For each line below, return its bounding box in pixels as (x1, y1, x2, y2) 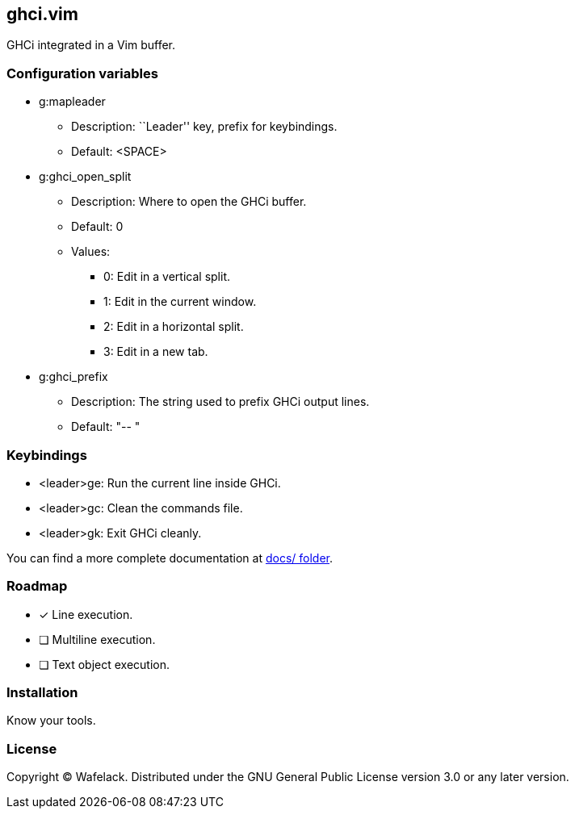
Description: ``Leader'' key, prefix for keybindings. (71, 119, 338, 134)
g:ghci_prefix (39, 370, 108, 384)
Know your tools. (6, 713, 96, 728)
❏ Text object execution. (39, 657, 170, 671)
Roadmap (6, 578, 68, 595)
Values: (71, 245, 111, 259)
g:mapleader (39, 94, 106, 109)
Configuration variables (6, 65, 158, 81)
